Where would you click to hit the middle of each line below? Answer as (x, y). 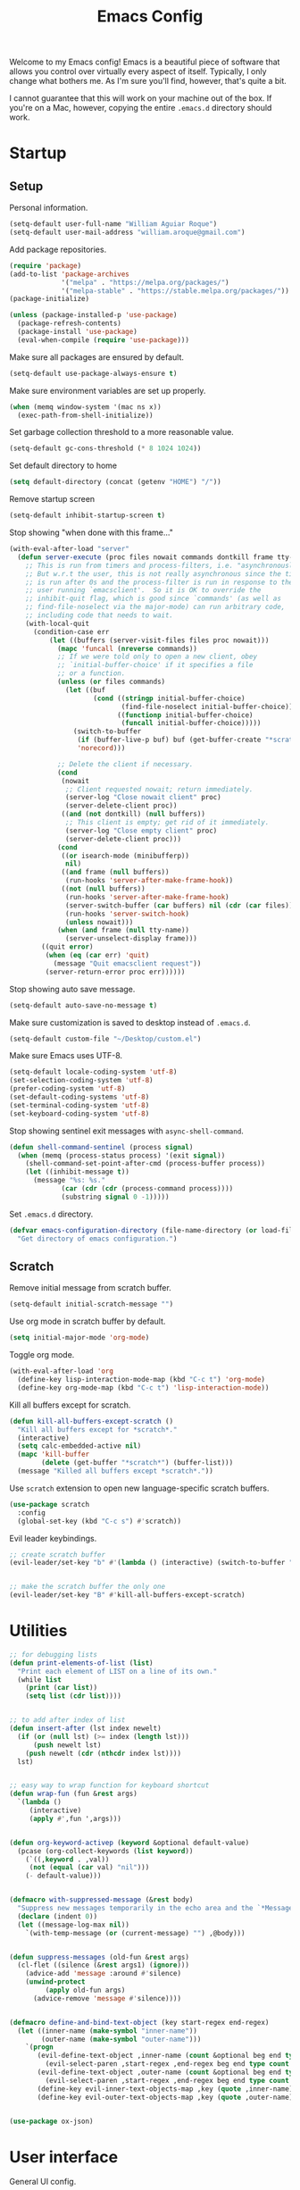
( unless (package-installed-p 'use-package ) (93, 315)
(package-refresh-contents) (70, 323)
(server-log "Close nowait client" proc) (143, 798)
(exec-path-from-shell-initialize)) (85, 415)
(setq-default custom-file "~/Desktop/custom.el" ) (105, 1039)
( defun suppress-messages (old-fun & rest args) (100, 1957)
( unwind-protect (56, 1982)
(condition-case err (71, 631)
